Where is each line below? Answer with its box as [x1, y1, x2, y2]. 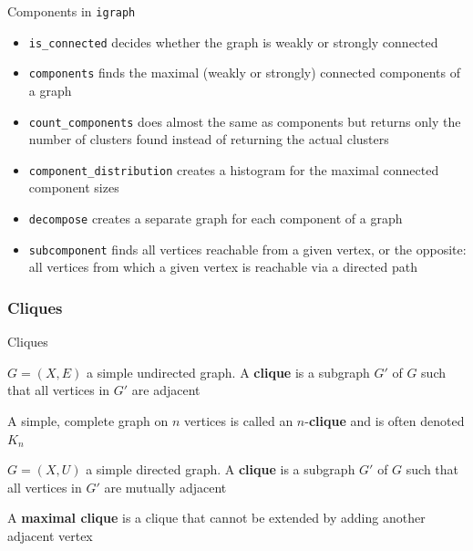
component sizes [28, 178, 119, 197]
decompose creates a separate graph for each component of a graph [28, 209, 403, 228]
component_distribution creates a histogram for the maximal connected [28, 160, 439, 179]
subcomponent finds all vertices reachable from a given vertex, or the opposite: [28, 239, 467, 258]
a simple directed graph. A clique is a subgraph [86, 460, 355, 479]
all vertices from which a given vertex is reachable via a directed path [28, 257, 417, 276]
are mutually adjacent [104, 477, 227, 496]
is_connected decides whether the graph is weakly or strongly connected [28, 32, 438, 51]
